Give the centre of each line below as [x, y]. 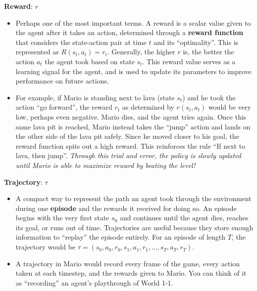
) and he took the [209, 97]
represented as [37, 52]
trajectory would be [46, 247]
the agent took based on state [90, 61]
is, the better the [208, 52]
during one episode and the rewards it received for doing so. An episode [126, 208]
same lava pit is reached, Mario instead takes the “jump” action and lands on [133, 126]
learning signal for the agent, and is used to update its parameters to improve [133, 71]
